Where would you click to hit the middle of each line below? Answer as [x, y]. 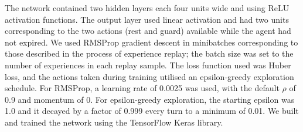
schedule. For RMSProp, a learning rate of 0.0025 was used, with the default [142, 88]
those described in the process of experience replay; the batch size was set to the [149, 53]
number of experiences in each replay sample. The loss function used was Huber [148, 65]
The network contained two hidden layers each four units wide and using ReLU [147, 8]
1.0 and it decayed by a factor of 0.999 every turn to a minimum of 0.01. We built [152, 111]
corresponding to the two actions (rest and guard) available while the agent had [148, 31]
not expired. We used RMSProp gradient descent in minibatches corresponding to [151, 42]
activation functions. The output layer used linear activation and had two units [147, 19]
